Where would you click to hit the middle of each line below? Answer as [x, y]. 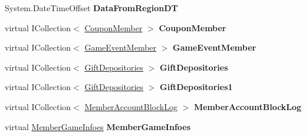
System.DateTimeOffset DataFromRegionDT [91, 8]
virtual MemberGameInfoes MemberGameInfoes [98, 126]
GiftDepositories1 [196, 87]
